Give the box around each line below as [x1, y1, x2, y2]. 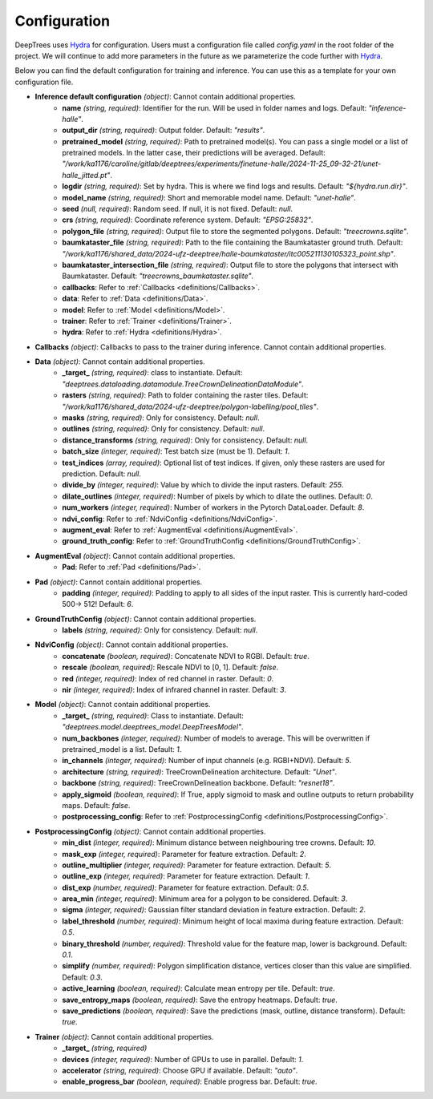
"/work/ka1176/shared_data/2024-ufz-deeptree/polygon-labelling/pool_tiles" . [62, 402, 319, 411]
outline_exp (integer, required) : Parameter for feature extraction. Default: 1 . [62, 871, 310, 881]
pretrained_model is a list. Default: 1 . [62, 744, 182, 754]
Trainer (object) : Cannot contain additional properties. [34, 1032, 214, 1041]
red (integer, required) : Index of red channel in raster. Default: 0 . [62, 673, 274, 683]
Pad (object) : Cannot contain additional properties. [34, 577, 203, 587]
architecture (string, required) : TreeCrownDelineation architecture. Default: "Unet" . [62, 766, 338, 777]
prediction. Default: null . [62, 469, 142, 479]
